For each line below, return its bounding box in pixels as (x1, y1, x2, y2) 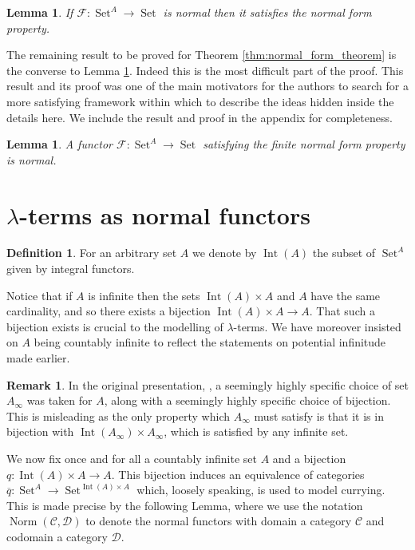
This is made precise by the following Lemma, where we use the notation (6, 497, 363, 513)
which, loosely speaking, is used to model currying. (136, 481, 385, 498)
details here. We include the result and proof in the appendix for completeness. (6, 109, 393, 125)
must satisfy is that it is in (254, 407, 384, 424)
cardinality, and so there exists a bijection (6, 303, 211, 319)
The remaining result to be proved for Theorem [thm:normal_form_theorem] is (6, 46, 397, 63)
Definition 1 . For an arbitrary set (6, 244, 177, 261)
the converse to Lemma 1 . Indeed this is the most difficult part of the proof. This (6, 61, 404, 78)
